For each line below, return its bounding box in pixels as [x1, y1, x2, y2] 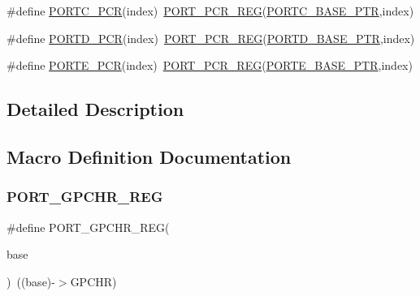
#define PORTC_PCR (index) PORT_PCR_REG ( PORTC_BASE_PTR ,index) [6, 2, 414, 19]
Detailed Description [6, 97, 184, 122]
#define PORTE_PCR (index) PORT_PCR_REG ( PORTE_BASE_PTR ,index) [6, 57, 413, 74]
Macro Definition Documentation [6, 144, 292, 169]
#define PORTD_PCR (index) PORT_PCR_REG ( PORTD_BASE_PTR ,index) [6, 29, 415, 46]
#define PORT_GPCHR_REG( [6, 218, 170, 235]
